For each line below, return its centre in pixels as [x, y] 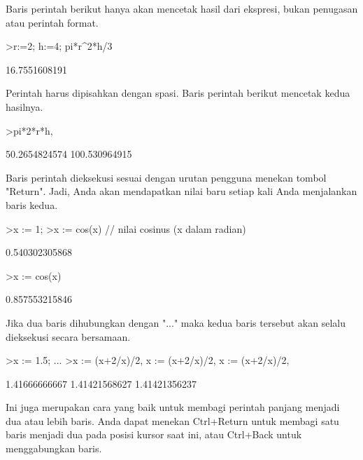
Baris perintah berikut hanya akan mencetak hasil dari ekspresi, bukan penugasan [182, 8]
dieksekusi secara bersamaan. [68, 336]
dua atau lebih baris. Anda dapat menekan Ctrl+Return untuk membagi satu [172, 420]
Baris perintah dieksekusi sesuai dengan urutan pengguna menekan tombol [166, 177]
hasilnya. [24, 106]
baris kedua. [32, 204]
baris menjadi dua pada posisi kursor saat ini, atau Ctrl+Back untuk [154, 434]
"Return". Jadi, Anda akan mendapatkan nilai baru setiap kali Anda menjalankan [181, 191]
